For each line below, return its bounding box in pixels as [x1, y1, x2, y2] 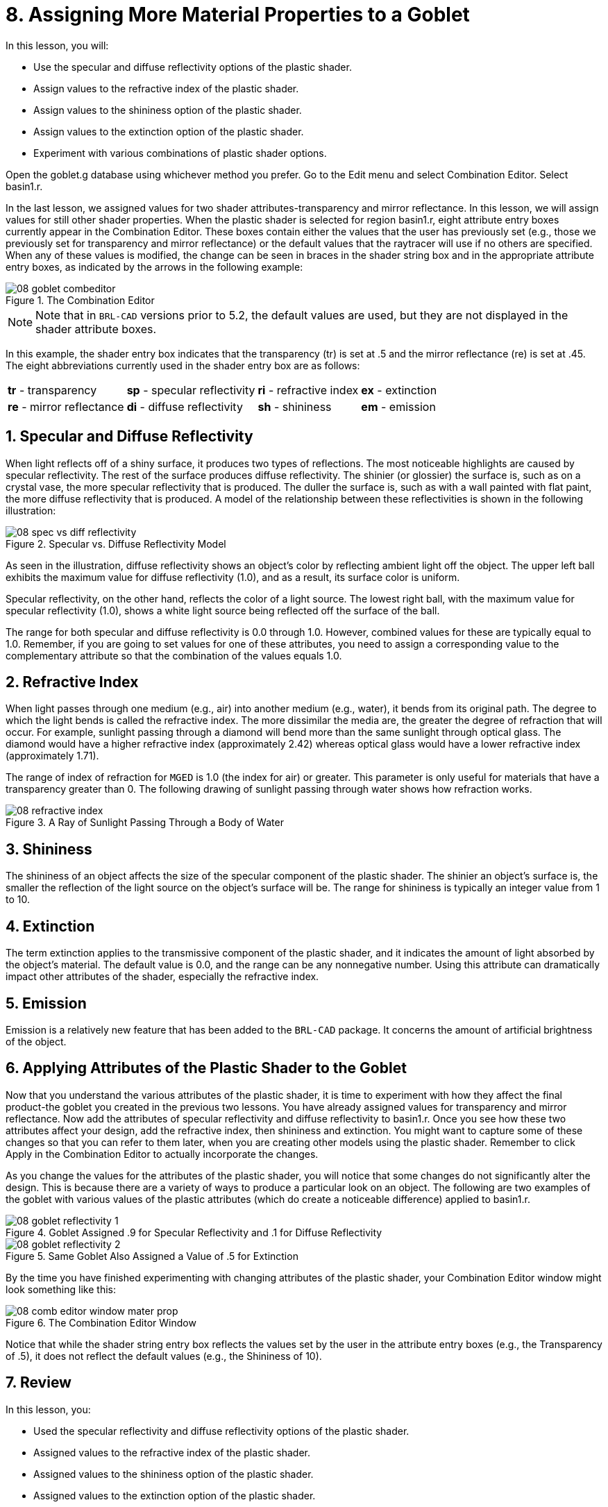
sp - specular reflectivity [126, 382, 255, 397]
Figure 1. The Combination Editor [6, 294, 155, 306]
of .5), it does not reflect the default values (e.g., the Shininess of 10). [6, 1349, 322, 1362]
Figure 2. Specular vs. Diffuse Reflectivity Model [6, 537, 226, 550]
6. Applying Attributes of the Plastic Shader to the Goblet [6, 1059, 407, 1077]
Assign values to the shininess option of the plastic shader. [33, 103, 302, 116]
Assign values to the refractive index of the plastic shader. [33, 82, 299, 94]
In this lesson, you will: [6, 39, 109, 51]
